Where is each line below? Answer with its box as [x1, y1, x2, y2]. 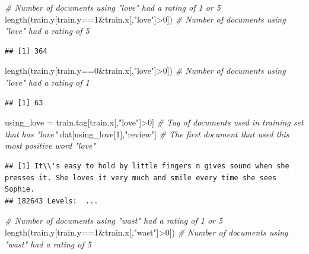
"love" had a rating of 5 [5, 24, 90, 37]
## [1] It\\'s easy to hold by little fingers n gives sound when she [5, 161, 289, 170]
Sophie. [5, 185, 35, 194]
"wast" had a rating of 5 [5, 237, 91, 250]
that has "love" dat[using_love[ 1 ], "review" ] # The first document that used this [5, 127, 289, 140]
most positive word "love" [5, 139, 96, 152]
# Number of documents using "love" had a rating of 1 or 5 [5, 1, 221, 13]
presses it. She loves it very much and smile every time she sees [5, 173, 277, 182]
